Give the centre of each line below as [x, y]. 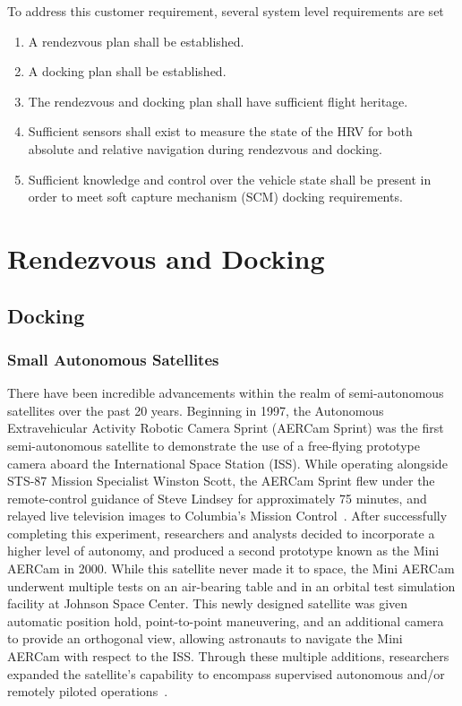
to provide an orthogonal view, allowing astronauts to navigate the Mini [205, 638]
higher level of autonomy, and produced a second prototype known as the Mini [223, 551]
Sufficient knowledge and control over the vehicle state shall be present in [230, 179]
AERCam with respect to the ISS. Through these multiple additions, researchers [228, 656]
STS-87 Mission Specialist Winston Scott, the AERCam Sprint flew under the [221, 481]
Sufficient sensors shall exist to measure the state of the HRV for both [220, 131]
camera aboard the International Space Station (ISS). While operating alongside [227, 463]
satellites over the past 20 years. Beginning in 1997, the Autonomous [196, 410]
